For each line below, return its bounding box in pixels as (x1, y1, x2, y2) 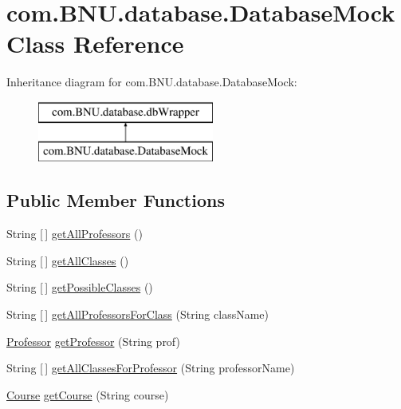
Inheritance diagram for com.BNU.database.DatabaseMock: (6, 73, 297, 90)
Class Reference (6, 27, 184, 60)
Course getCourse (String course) (6, 386, 169, 403)
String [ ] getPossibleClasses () (6, 279, 153, 296)
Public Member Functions (6, 188, 225, 212)
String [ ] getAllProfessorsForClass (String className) (6, 306, 269, 323)
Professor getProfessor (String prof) (6, 332, 180, 349)
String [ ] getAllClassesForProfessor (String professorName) (6, 359, 295, 376)
